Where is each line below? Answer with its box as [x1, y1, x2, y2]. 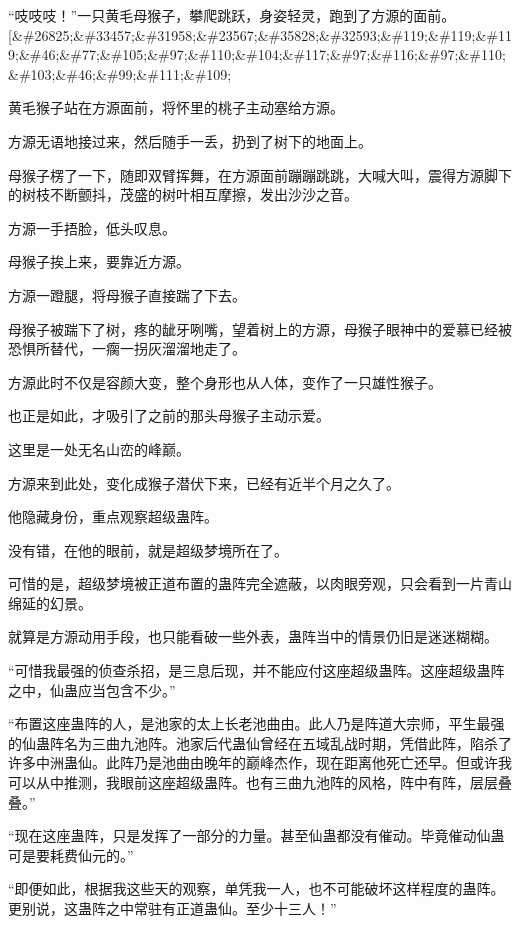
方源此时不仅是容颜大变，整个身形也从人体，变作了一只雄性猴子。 [8, 371, 442, 392]
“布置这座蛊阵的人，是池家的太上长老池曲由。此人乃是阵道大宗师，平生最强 [8, 713, 505, 734]
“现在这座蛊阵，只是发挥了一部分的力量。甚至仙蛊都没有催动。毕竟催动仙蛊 [8, 825, 505, 846]
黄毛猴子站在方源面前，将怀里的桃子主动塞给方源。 [8, 97, 344, 118]
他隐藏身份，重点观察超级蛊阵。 [8, 506, 218, 527]
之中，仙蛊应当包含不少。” [8, 679, 176, 700]
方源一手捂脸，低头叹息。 [8, 217, 176, 238]
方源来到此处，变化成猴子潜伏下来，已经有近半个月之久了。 [8, 472, 400, 493]
